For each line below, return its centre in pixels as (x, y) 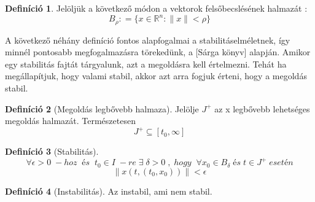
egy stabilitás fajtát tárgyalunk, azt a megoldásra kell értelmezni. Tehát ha (146, 64)
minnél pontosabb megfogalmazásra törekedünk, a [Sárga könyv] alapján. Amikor (158, 52)
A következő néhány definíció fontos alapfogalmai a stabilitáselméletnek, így (148, 40)
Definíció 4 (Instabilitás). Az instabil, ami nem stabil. (109, 191)
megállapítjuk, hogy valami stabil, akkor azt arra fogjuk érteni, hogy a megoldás (156, 76)
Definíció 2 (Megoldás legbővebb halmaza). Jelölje (102, 108)
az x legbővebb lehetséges (262, 108)
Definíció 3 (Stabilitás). (52, 151)
